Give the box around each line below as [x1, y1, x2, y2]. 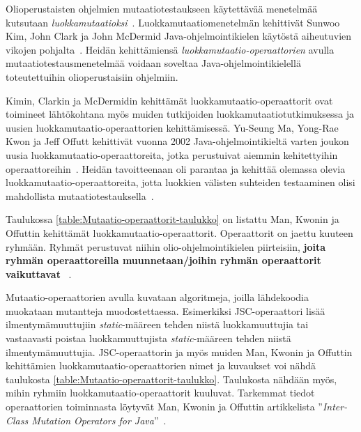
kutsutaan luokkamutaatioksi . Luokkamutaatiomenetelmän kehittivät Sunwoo [6, 15, 340, 29]
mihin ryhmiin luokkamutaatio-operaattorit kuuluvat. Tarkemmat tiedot [6, 385, 315, 400]
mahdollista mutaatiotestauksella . [6, 188, 154, 203]
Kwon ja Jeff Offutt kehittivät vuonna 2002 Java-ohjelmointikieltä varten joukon [6, 134, 349, 148]
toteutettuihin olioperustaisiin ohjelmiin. [6, 69, 178, 84]
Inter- [322, 399, 348, 414]
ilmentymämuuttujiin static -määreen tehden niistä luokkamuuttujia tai [6, 317, 309, 332]
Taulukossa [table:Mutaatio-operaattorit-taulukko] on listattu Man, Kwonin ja [6, 212, 339, 226]
